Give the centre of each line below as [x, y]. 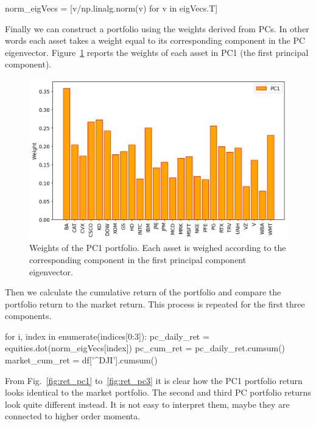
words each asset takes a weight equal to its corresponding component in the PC [155, 40]
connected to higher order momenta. [73, 416]
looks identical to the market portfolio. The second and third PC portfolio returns [158, 392]
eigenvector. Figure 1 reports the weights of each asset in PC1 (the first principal [157, 52]
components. [28, 316]
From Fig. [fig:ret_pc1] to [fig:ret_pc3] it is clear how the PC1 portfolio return [154, 380]
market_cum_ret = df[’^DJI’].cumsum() [81, 360]
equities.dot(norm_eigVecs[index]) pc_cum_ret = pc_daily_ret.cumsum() [145, 348]
